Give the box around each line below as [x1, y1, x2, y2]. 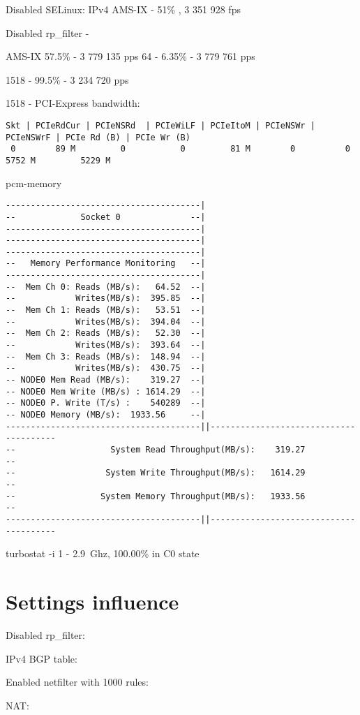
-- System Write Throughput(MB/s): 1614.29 [6, 468, 306, 478]
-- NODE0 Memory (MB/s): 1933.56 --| [6, 410, 206, 420]
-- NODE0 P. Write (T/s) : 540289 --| [6, 398, 206, 408]
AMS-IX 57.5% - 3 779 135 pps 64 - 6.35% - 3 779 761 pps [6, 49, 255, 64]
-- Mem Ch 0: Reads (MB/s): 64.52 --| [6, 281, 206, 292]
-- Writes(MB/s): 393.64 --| [6, 340, 206, 351]
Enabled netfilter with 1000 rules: [6, 675, 149, 689]
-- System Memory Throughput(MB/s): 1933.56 [6, 491, 306, 501]
